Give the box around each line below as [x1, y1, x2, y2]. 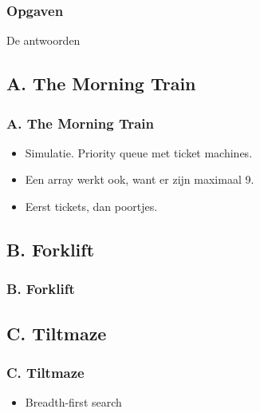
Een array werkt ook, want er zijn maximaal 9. [25, 171, 254, 188]
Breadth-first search [25, 394, 122, 411]
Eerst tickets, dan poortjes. [25, 198, 158, 214]
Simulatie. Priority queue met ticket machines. [25, 144, 253, 161]
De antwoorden [6, 32, 81, 49]
